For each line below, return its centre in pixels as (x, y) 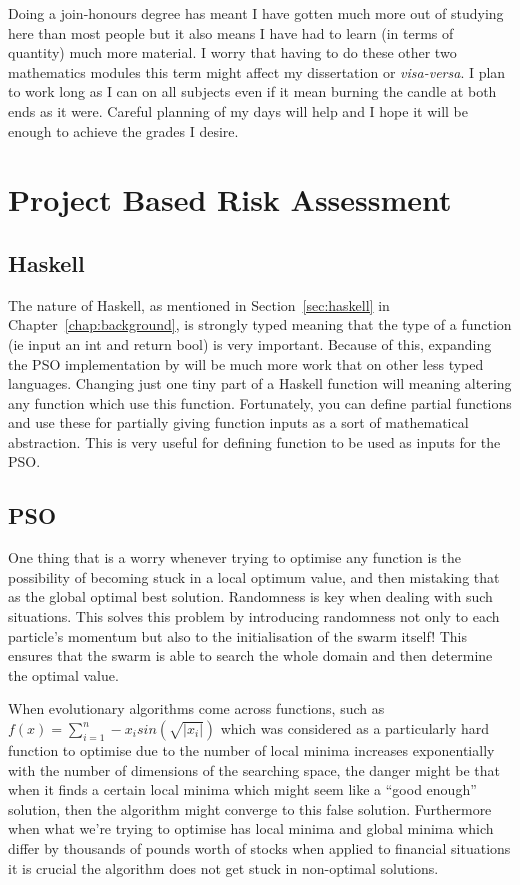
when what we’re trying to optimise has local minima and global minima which (251, 828)
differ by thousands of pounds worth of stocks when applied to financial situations (259, 848)
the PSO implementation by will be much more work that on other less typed (246, 363)
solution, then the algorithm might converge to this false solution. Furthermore (250, 808)
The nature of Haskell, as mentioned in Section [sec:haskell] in (199, 304)
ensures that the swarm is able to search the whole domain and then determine (250, 655)
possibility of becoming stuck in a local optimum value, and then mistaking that (254, 576)
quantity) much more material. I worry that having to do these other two (232, 52)
